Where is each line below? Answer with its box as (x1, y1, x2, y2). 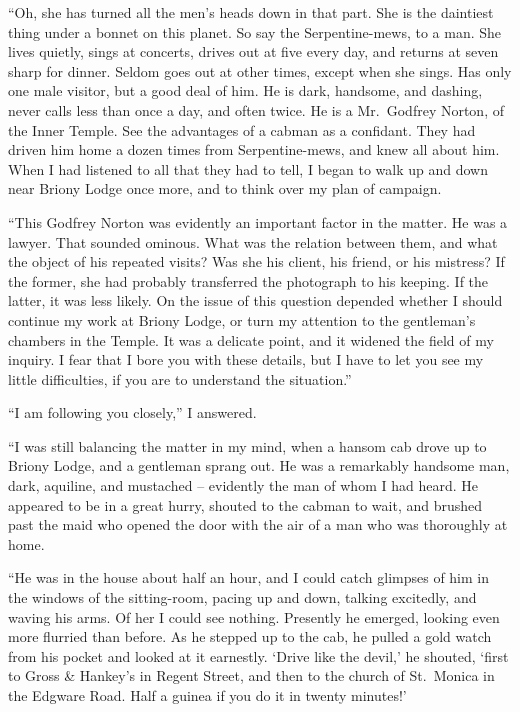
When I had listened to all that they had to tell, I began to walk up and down (8, 158, 488, 179)
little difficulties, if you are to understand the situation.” (8, 368, 352, 389)
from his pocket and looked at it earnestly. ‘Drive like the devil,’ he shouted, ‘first (8, 645, 509, 666)
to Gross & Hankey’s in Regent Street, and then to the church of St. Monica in (8, 665, 495, 686)
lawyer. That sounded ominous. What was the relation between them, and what (8, 231, 498, 252)
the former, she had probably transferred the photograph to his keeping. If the (8, 270, 489, 291)
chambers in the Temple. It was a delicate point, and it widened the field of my (8, 329, 494, 350)
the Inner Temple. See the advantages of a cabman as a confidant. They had (8, 119, 476, 140)
